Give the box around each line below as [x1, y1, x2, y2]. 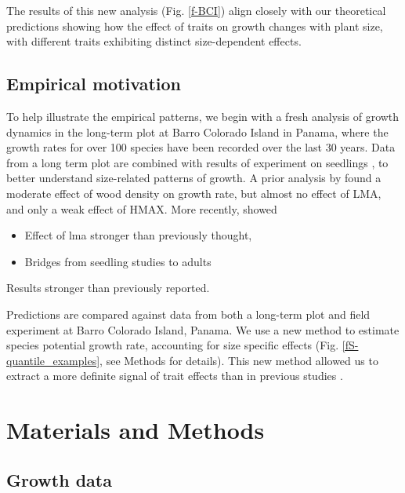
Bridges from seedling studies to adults [24, 253, 212, 269]
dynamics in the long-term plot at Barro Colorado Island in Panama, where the [6, 123, 389, 140]
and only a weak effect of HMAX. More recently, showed [6, 200, 277, 217]
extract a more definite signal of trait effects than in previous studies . [6, 367, 343, 384]
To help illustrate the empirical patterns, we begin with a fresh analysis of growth [6, 108, 400, 124]
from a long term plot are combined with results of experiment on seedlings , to [6, 154, 389, 170]
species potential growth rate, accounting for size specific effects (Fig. [6, 337, 339, 353]
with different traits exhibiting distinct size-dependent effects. [6, 33, 302, 49]
